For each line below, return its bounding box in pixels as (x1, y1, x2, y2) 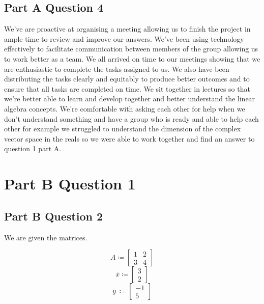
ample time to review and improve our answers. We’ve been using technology (4, 33, 244, 44)
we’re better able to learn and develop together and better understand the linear (4, 93, 255, 104)
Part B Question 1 (4, 173, 136, 194)
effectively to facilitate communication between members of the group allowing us (4, 43, 258, 54)
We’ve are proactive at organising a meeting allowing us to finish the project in (4, 23, 251, 34)
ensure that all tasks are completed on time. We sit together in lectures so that (4, 83, 250, 94)
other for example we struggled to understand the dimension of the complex (4, 123, 241, 134)
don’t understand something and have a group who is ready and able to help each (4, 113, 259, 124)
